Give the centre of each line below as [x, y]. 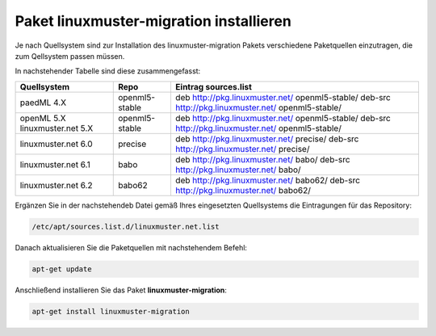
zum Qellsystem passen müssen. [70, 56]
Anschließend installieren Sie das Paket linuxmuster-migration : [121, 290]
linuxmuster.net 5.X [57, 128]
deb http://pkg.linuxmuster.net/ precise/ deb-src [267, 139]
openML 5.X [43, 118]
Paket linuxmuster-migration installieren [153, 21]
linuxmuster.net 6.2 [56, 185]
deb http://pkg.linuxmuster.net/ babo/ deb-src [262, 159]
